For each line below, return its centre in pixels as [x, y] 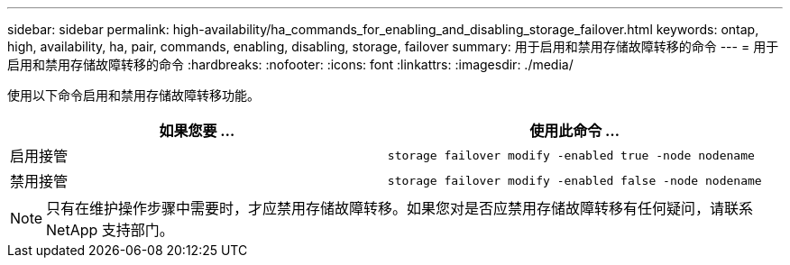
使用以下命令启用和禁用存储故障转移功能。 [133, 95]
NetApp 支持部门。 [110, 230]
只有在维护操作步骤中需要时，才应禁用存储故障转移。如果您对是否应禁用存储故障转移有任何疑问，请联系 [400, 208]
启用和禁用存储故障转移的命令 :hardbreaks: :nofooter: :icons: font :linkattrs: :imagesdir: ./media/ [290, 64]
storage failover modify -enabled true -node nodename [571, 155]
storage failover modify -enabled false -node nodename [574, 180]
